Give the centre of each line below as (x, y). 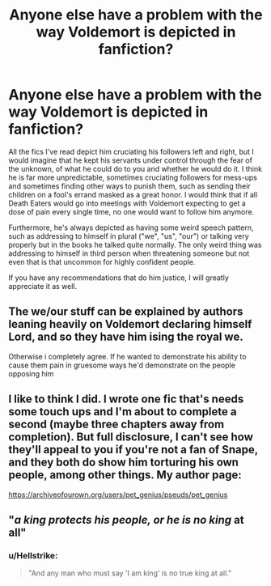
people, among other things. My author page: (125, 475)
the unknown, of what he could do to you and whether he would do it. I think (135, 168)
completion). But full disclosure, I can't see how (131, 437)
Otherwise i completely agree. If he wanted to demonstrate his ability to (127, 356)
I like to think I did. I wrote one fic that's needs (126, 399)
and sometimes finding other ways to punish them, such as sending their (129, 186)
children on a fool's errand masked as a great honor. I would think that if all (133, 194)
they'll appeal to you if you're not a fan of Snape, (133, 450)
